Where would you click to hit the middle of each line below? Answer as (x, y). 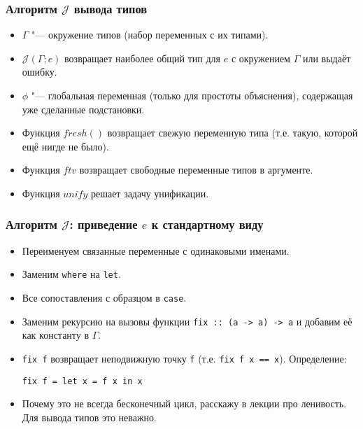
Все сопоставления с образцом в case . (104, 298)
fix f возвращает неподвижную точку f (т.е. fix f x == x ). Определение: (184, 358)
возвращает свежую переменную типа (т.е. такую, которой (233, 133)
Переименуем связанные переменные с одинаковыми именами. (156, 250)
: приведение (104, 224)
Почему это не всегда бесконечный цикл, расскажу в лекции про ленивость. (184, 403)
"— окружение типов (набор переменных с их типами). (150, 35)
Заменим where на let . (71, 274)
